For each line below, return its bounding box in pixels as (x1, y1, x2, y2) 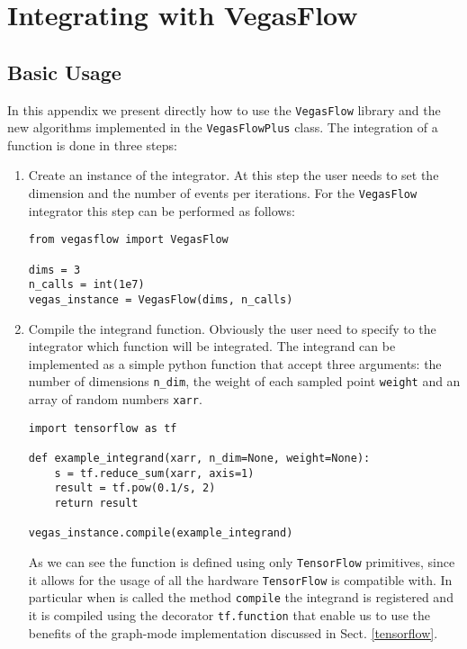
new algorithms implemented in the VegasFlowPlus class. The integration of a (7, 118, 438, 137)
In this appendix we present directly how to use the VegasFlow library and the (7, 100, 441, 119)
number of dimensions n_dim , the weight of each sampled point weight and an (28, 372, 461, 391)
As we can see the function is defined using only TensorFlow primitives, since (28, 552, 455, 571)
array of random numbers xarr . (28, 390, 202, 409)
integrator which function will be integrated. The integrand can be (28, 337, 396, 356)
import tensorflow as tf (28, 421, 177, 435)
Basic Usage (7, 58, 121, 86)
